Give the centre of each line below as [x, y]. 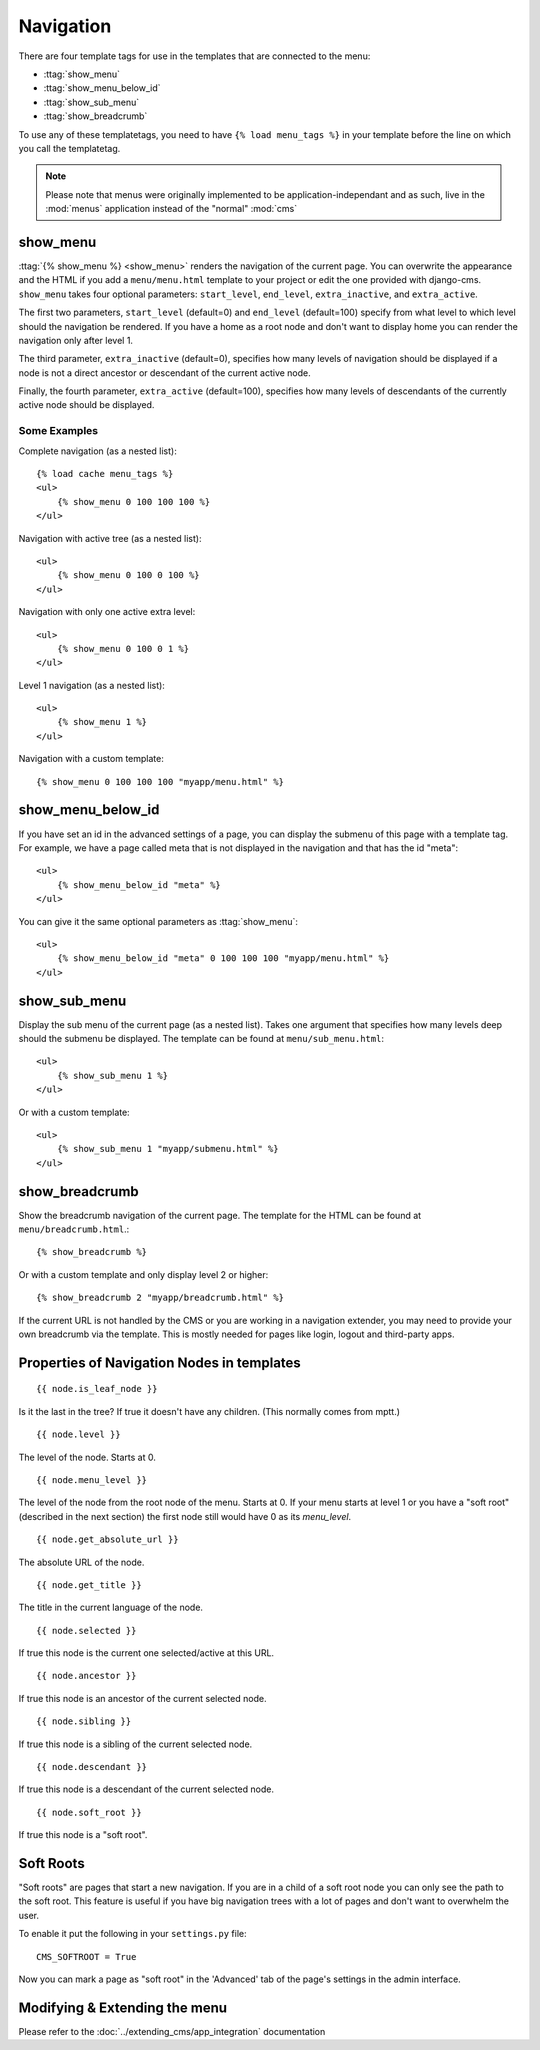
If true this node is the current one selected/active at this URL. [146, 1653]
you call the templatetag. [69, 148]
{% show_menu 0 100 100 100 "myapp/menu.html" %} [160, 781]
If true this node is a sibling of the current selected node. [135, 1744]
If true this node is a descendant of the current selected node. [146, 1789]
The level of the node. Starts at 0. [87, 1457]
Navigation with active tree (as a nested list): [110, 538]
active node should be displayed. [86, 405]
